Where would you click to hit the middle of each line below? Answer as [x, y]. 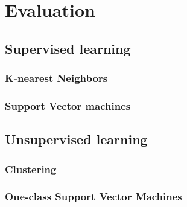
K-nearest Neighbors [56, 78]
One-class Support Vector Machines [93, 196]
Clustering [31, 169]
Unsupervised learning [76, 139]
